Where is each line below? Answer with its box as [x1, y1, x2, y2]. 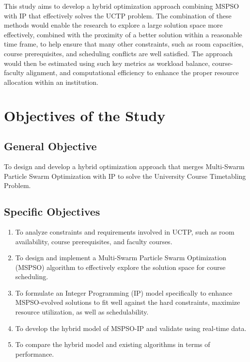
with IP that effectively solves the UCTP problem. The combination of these [4, 10, 232, 20]
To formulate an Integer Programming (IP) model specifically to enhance [15, 287, 233, 298]
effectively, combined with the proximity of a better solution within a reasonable [4, 29, 242, 39]
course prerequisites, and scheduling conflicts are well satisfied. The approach [4, 48, 233, 58]
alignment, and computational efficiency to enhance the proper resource [26, 67, 239, 78]
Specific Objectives [4, 204, 100, 219]
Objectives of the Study [4, 105, 166, 125]
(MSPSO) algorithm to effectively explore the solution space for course [15, 262, 226, 272]
